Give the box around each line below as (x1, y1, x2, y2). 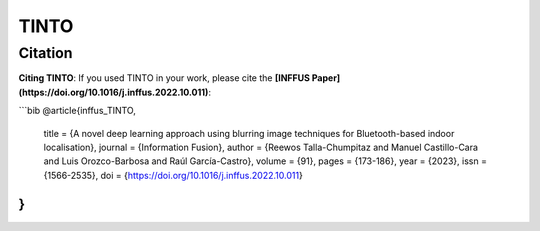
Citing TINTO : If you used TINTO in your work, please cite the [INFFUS (18, 72, 310, 84)
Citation (18, 44, 73, 62)
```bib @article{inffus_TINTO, (18, 105, 137, 117)
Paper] (311, 72, 341, 84)
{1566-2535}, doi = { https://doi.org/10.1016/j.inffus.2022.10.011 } (43, 169, 304, 181)
